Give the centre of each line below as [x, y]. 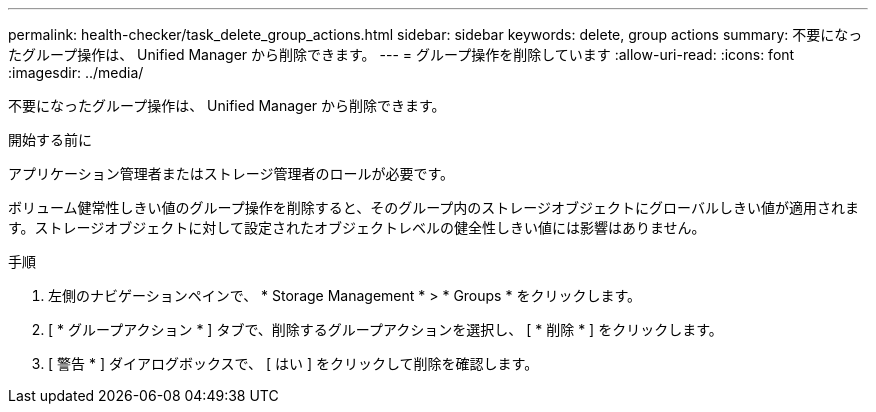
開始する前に [50, 139]
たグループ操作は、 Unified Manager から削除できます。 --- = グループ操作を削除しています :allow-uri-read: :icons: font [401, 54]
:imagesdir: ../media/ [76, 72]
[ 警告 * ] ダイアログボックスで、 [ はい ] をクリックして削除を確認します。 [293, 363]
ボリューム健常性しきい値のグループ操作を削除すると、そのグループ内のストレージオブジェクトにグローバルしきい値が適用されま [433, 207]
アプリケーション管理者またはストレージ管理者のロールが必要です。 [231, 173]
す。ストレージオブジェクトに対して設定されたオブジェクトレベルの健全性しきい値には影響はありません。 [357, 227]
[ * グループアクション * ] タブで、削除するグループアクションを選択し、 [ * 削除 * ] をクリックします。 [385, 329]
